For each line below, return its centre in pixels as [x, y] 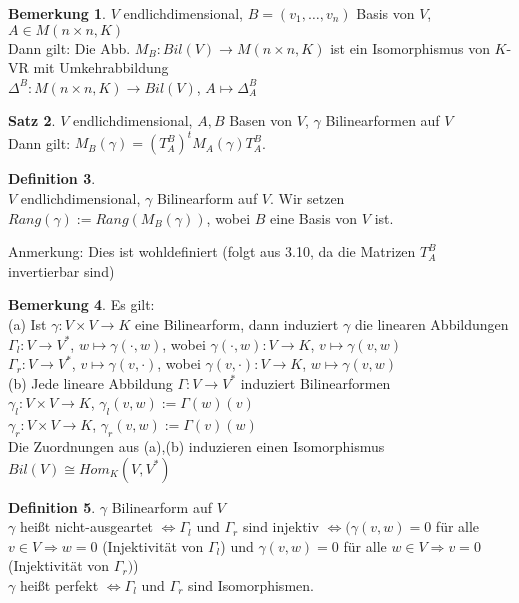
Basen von [261, 120]
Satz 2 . [32, 120]
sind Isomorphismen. [251, 584]
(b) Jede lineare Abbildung [90, 382]
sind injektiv [280, 526]
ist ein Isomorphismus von [410, 47]
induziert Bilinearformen [315, 382]
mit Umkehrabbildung [101, 67]
